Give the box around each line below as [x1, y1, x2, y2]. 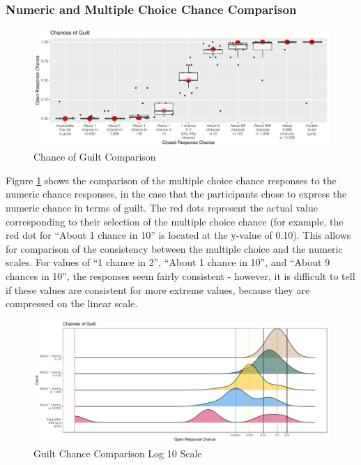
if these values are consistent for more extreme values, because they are [6, 282, 310, 297]
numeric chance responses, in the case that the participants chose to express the [6, 186, 347, 201]
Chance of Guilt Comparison [33, 149, 156, 164]
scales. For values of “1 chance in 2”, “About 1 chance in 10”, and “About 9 [6, 255, 330, 270]
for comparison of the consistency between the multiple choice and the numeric [6, 241, 343, 256]
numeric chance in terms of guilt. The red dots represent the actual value [6, 200, 318, 214]
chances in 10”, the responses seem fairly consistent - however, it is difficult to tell [6, 268, 355, 283]
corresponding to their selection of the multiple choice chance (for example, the [6, 214, 344, 228]
